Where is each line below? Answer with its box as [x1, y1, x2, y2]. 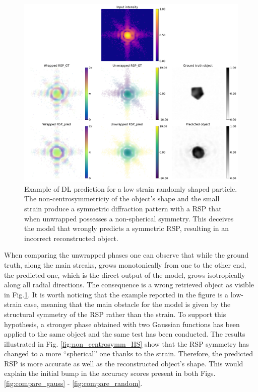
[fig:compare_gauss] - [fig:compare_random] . [4, 378, 143, 388]
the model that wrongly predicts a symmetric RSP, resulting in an [24, 223, 229, 233]
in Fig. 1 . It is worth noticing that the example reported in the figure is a [4, 289, 229, 299]
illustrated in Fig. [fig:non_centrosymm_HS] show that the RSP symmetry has [4, 338, 249, 349]
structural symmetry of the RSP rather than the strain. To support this [4, 308, 226, 319]
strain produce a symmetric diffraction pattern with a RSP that [24, 203, 222, 213]
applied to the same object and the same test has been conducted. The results [4, 329, 245, 339]
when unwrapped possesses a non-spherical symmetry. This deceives [24, 213, 234, 223]
